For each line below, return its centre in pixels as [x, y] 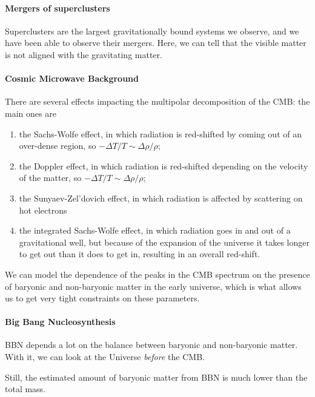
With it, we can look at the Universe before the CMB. [105, 357]
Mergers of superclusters [58, 8]
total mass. [25, 389]
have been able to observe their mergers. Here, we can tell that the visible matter [156, 43]
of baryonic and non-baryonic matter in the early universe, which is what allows [153, 286]
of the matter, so [50, 178]
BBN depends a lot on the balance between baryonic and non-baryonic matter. [151, 345]
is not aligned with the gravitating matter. [84, 54]
